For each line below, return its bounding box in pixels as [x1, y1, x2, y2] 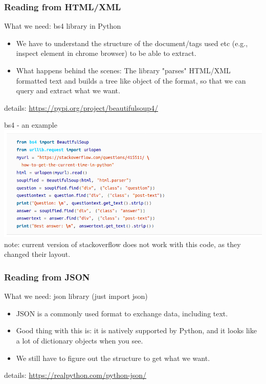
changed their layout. [4, 249, 71, 259]
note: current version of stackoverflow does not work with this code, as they [4, 238, 241, 249]
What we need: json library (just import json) [4, 291, 148, 301]
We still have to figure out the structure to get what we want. [16, 352, 210, 363]
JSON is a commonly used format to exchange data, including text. [16, 308, 228, 318]
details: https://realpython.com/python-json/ [4, 370, 146, 380]
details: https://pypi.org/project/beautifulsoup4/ [4, 102, 159, 113]
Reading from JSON [4, 270, 90, 283]
